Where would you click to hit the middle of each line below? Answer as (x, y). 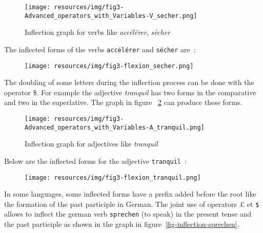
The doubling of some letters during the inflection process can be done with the (129, 82)
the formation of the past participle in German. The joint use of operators (120, 204)
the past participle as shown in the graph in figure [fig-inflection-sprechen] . (122, 224)
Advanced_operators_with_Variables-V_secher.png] (111, 16)
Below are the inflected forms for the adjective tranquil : (95, 161)
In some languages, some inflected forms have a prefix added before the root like (130, 194)
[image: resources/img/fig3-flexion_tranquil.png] (113, 177)
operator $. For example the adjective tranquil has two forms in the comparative (130, 92)
